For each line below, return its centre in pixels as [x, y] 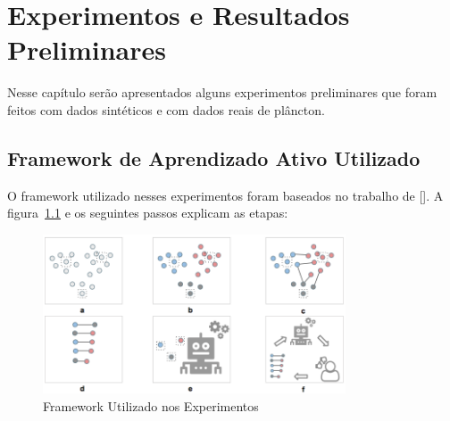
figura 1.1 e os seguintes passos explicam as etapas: [148, 213]
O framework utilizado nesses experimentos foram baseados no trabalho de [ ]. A [225, 195]
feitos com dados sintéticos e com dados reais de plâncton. [166, 109]
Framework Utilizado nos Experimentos [151, 405]
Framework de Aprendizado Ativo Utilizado [214, 157]
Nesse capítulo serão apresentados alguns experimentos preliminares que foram [222, 92]
